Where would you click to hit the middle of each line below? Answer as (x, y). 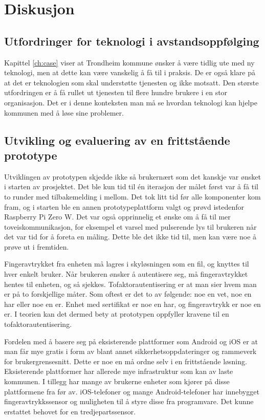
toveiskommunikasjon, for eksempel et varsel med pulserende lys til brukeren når (130, 226)
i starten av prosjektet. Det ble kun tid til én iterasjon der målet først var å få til (131, 186)
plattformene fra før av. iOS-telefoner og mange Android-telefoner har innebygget (132, 391)
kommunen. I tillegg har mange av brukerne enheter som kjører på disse (117, 381)
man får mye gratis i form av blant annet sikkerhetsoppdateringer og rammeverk (130, 351)
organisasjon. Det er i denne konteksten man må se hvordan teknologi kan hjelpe (131, 102)
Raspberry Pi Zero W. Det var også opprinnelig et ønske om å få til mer (117, 217)
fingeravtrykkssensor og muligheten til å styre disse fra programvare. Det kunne (129, 401)
